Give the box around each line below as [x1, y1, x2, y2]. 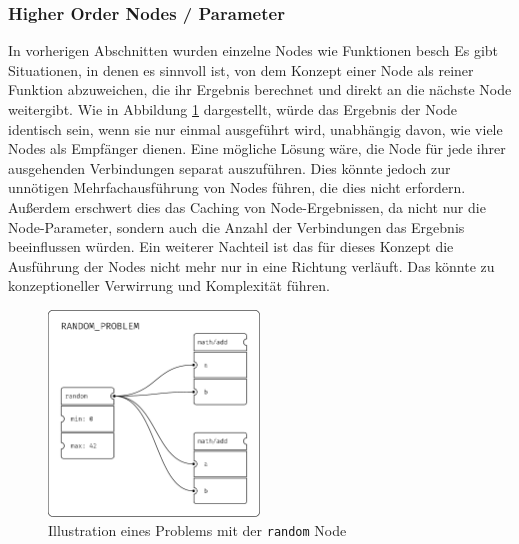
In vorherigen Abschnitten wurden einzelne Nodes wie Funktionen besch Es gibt [8, 40, 499, 61]
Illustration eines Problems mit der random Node [48, 520, 347, 541]
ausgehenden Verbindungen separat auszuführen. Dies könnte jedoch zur [8, 157, 451, 178]
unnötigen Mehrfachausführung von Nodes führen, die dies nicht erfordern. [8, 177, 466, 198]
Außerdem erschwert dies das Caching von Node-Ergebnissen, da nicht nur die [8, 196, 486, 217]
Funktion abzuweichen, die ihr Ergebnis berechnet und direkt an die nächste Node [8, 79, 512, 100]
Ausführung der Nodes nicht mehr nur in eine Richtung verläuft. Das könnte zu [8, 255, 495, 276]
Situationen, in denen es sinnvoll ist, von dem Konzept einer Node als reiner [8, 59, 474, 80]
